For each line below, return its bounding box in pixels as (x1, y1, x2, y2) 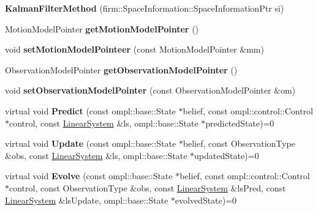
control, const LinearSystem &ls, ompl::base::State (9, 116, 199, 129)
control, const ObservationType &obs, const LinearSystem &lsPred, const (9, 181, 286, 194)
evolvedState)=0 (175, 193, 237, 206)
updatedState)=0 (194, 149, 259, 161)
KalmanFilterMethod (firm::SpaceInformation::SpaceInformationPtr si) (5, 2, 284, 14)
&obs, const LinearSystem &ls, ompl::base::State (5, 149, 187, 161)
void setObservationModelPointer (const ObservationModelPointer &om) (5, 84, 296, 97)
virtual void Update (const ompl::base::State (5, 137, 176, 150)
